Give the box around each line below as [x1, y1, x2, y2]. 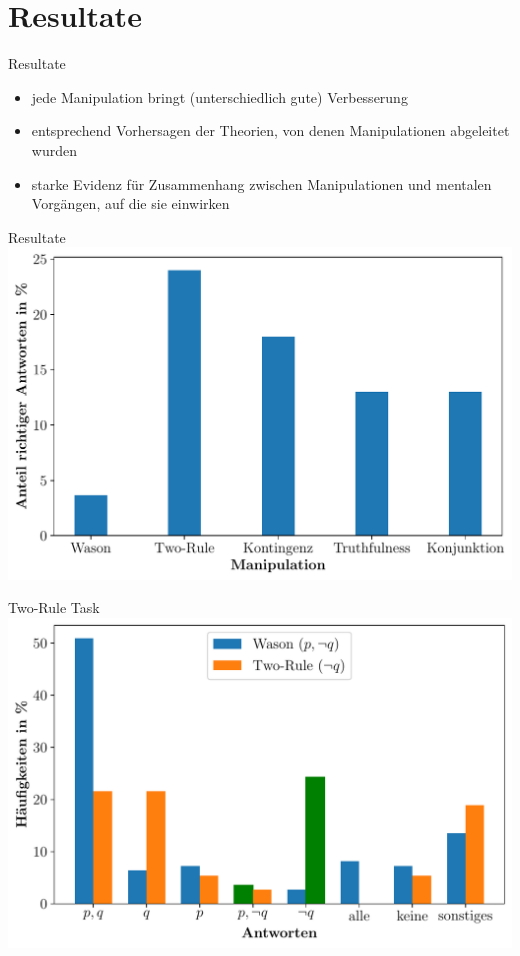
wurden [31, 139, 77, 160]
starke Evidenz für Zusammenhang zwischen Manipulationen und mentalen [31, 173, 492, 194]
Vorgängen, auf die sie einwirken [31, 193, 230, 214]
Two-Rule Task [8, 597, 100, 618]
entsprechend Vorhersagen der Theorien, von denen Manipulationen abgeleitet [31, 120, 510, 141]
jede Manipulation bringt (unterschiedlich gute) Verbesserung [31, 86, 408, 107]
